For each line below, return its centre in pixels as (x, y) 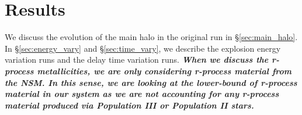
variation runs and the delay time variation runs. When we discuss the (137, 60)
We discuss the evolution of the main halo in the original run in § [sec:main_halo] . (151, 37)
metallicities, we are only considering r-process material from (164, 71)
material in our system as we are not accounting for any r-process (142, 94)
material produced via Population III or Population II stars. (129, 105)
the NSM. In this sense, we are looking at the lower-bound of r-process (151, 82)
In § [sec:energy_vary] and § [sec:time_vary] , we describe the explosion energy (143, 48)
